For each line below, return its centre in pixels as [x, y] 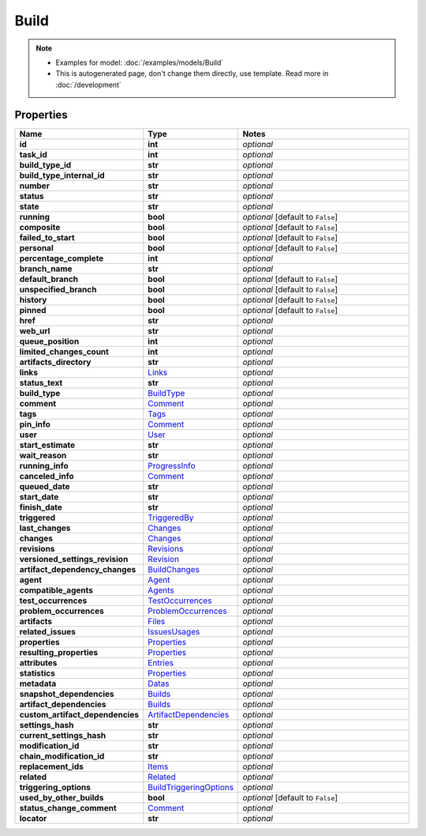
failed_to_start [47, 237]
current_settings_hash [63, 735]
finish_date [41, 507]
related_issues [48, 631]
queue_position [49, 341]
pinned [33, 310]
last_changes [45, 528]
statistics [37, 673]
